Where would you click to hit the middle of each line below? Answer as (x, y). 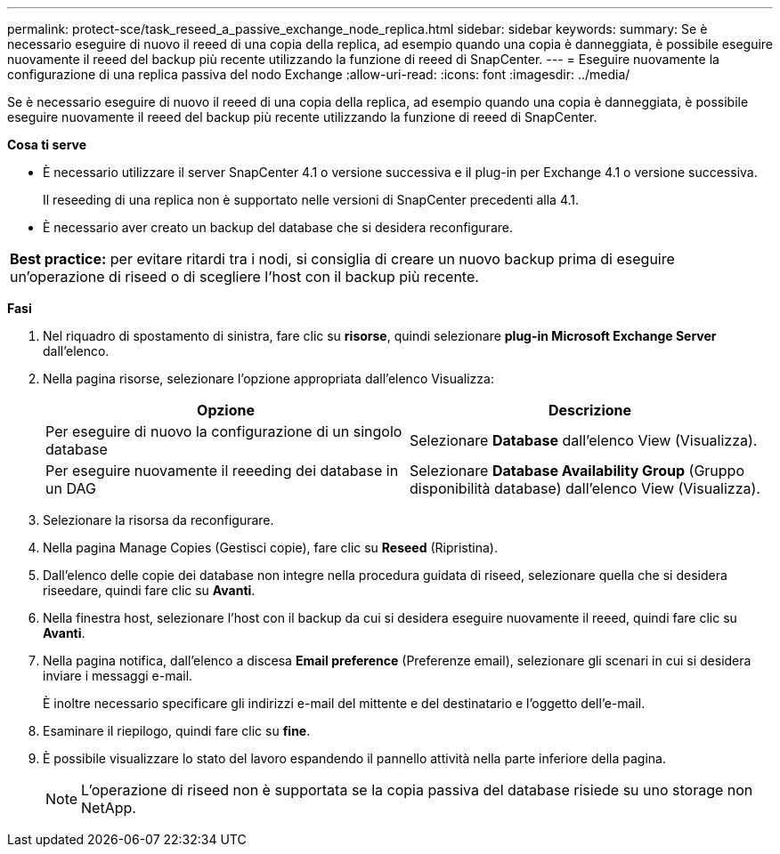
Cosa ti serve (47, 145)
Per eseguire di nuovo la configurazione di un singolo (224, 431)
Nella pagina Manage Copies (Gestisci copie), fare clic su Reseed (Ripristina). (270, 548)
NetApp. (109, 808)
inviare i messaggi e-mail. (118, 676)
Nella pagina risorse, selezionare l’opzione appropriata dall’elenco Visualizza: (268, 379)
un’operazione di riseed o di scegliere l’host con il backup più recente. (244, 277)
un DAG (71, 488)
